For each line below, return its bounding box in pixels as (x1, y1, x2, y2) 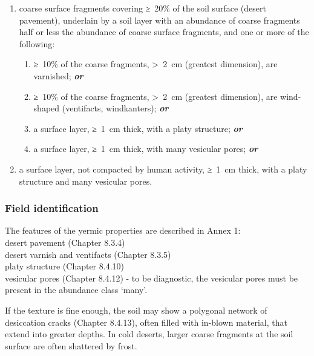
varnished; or (33, 69, 83, 82)
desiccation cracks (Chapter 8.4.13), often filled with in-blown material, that (5, 315, 287, 328)
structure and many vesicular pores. (19, 174, 152, 187)
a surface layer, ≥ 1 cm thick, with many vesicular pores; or (33, 142, 258, 155)
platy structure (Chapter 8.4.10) (5, 260, 124, 272)
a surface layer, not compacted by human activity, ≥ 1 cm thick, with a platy (19, 162, 307, 175)
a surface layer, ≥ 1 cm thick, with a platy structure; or (33, 122, 243, 134)
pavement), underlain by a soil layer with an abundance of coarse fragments (19, 13, 300, 26)
